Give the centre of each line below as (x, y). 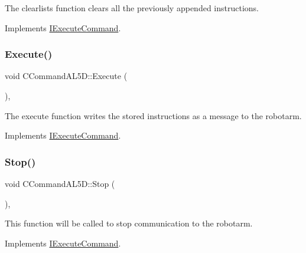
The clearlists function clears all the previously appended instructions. (132, 8)
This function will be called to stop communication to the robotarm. (129, 223)
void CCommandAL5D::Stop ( (60, 183)
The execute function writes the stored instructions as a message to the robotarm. (153, 115)
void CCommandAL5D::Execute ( (66, 76)
